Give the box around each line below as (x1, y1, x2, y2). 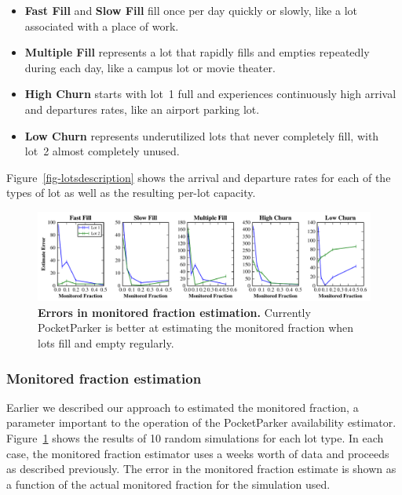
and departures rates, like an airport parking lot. (24, 100, 260, 117)
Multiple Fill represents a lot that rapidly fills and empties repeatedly (24, 44, 370, 60)
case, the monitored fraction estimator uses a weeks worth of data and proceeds (6, 445, 389, 461)
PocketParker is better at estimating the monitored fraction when (38, 319, 354, 336)
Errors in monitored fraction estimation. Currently (38, 304, 311, 320)
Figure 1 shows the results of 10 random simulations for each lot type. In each (6, 430, 384, 446)
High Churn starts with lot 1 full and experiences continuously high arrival (24, 86, 397, 102)
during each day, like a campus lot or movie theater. (24, 59, 276, 75)
